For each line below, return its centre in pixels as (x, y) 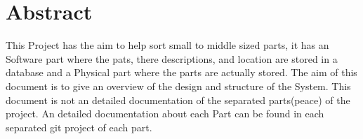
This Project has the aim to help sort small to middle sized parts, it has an (167, 45)
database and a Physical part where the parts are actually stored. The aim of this (181, 72)
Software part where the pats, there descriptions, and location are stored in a (172, 58)
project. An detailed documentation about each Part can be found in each (165, 114)
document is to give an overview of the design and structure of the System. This (178, 86)
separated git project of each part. (79, 127)
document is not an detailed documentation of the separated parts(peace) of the (178, 100)
